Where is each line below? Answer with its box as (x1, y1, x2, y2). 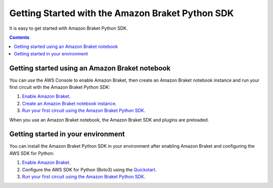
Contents (9, 34, 30, 40)
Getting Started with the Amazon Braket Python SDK (9, 8, 234, 19)
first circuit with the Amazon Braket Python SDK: (9, 84, 111, 90)
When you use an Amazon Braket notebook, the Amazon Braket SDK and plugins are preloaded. (9, 116, 209, 123)
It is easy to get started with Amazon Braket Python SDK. (9, 25, 128, 31)
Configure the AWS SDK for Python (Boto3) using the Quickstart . (22, 166, 157, 172)
